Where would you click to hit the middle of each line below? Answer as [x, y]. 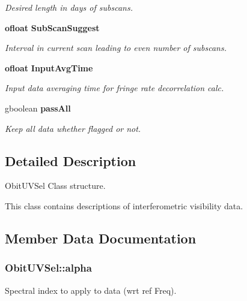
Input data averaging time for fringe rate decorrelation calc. [114, 88]
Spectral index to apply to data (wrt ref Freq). [91, 290]
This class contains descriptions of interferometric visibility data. [124, 205]
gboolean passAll [38, 108]
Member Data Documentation [101, 238]
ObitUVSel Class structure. [55, 186]
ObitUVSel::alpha [48, 268]
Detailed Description [71, 160]
